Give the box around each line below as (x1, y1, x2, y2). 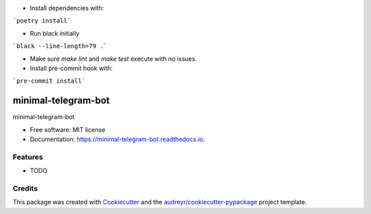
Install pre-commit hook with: (30, 64, 113, 72)
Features (12, 152, 43, 162)
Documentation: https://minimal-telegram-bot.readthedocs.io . (30, 135, 205, 144)
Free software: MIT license (30, 125, 106, 133)
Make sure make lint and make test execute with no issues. (30, 54, 197, 63)
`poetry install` (12, 17, 71, 25)
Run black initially (30, 29, 80, 37)
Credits (12, 183, 38, 193)
